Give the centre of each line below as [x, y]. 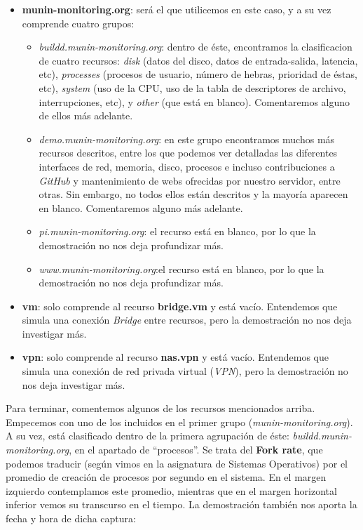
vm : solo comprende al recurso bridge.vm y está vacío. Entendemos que [180, 306]
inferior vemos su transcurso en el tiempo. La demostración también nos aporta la [181, 504]
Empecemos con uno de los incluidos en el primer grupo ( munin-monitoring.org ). [179, 422]
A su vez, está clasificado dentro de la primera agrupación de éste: [148, 436]
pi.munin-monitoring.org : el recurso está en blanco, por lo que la [177, 231]
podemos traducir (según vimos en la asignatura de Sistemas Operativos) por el [177, 463]
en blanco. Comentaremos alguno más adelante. [141, 207]
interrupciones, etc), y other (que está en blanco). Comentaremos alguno [194, 101]
